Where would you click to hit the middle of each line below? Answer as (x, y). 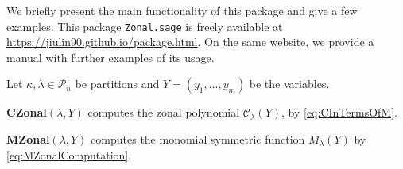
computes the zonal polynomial (164, 112)
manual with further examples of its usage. (110, 57)
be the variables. (289, 84)
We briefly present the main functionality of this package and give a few (182, 10)
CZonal (27, 112)
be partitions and (117, 84)
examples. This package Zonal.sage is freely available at (145, 26)
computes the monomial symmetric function (198, 139)
